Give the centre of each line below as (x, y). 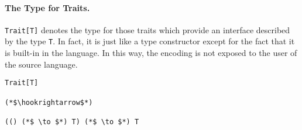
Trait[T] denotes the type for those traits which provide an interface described (147, 29)
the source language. (41, 64)
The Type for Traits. (47, 7)
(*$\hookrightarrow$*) (49, 102)
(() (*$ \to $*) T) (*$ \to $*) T (72, 122)
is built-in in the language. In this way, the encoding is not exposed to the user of (151, 53)
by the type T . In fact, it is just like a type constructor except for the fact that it (150, 41)
